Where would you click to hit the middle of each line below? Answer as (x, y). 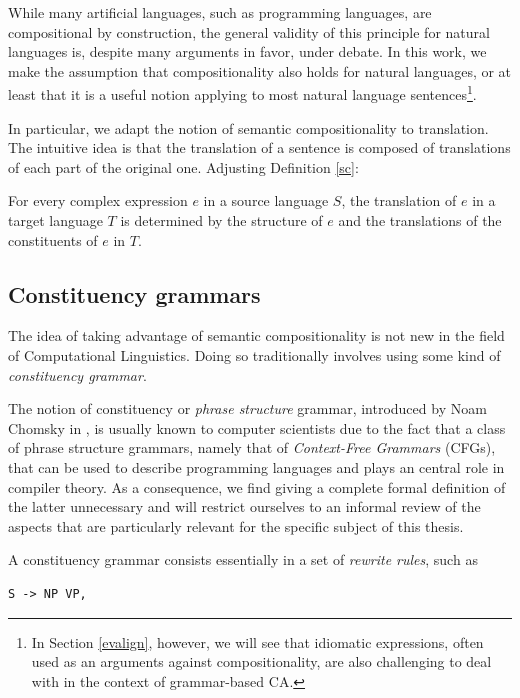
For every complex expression (98, 200)
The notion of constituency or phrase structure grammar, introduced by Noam (247, 408)
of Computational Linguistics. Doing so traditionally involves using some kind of (254, 354)
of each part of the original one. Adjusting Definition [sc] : (183, 166)
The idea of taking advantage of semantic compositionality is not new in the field (256, 335)
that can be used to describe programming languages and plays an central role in (256, 466)
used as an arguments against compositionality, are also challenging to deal (261, 661)
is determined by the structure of (221, 220)
